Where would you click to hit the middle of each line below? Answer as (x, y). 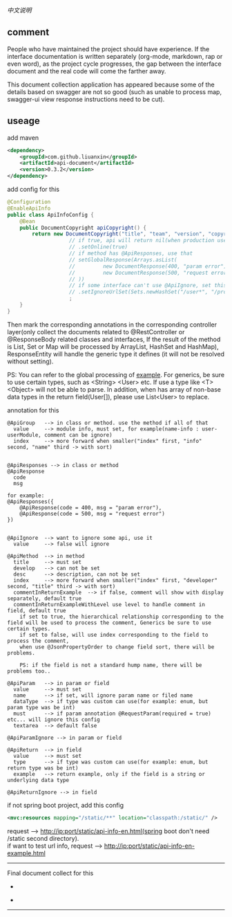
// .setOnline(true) (98, 247)
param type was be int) (41, 707)
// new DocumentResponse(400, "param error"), (149, 266)
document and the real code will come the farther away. (87, 71)
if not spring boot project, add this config (66, 805)
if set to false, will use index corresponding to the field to (114, 635)
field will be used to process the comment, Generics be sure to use (109, 623)
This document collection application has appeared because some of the (111, 84)
